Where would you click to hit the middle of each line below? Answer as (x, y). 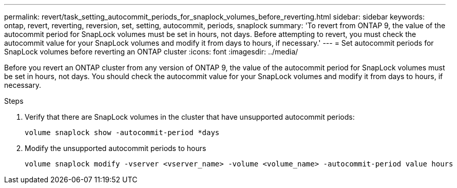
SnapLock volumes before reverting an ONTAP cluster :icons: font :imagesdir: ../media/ (151, 52)
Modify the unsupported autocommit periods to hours (116, 148)
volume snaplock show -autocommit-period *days (122, 133)
